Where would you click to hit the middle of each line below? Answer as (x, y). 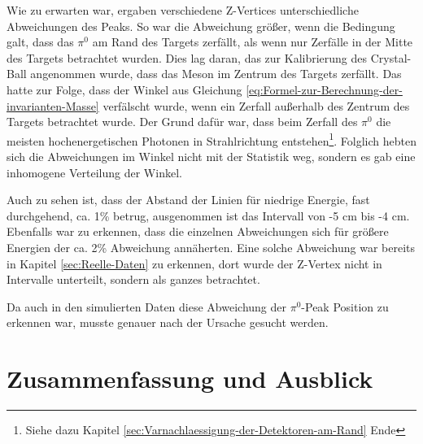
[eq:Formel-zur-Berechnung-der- (324, 89)
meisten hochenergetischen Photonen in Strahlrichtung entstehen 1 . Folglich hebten (212, 139)
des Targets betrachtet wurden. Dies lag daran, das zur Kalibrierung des (187, 57)
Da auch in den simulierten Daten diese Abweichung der (146, 306)
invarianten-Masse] (53, 105)
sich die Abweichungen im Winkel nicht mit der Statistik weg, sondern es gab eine (211, 156)
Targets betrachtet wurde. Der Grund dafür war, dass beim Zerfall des (182, 122)
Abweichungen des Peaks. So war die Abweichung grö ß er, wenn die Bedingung (201, 26)
